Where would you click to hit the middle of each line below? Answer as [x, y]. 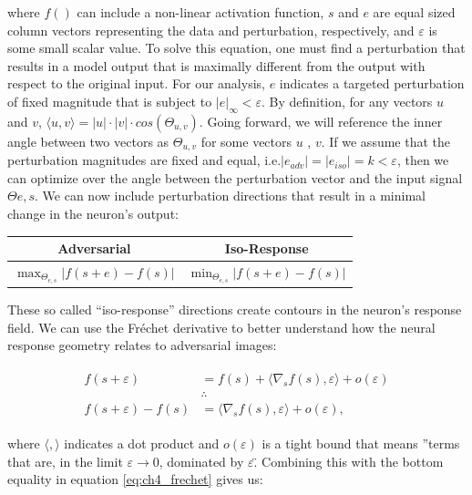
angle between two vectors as [88, 141]
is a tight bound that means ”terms [361, 443]
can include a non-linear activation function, [200, 12]
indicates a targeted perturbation [372, 83]
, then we [423, 160]
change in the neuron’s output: [93, 213]
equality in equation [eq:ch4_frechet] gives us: [135, 479]
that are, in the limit [65, 461]
